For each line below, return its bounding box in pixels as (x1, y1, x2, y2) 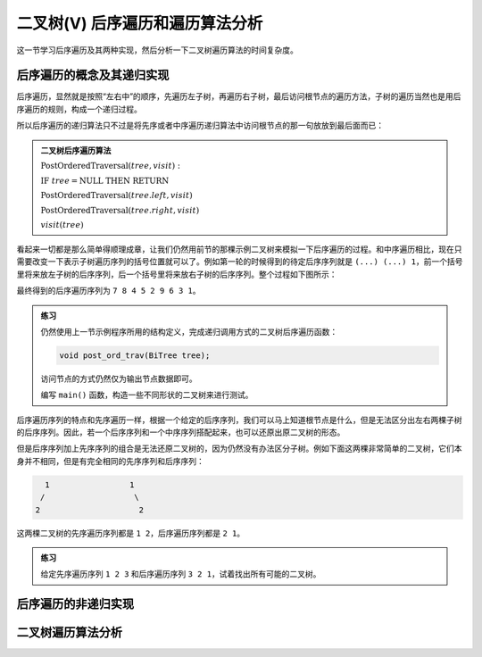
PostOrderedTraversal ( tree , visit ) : (40, 161, 180, 171)
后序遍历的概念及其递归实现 (16, 68, 170, 83)
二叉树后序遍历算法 (40, 145, 112, 155)
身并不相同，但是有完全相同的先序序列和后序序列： (16, 455, 204, 466)
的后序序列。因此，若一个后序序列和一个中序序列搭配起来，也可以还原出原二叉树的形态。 (16, 427, 345, 437)
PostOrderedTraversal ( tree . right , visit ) (40, 205, 200, 215)
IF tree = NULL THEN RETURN (40, 175, 170, 186)
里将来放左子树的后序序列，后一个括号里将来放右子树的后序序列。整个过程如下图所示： (16, 269, 337, 279)
